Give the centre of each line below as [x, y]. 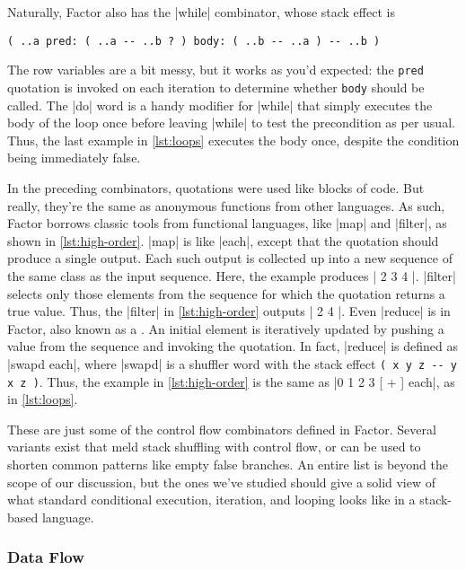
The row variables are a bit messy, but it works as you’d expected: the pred [215, 70]
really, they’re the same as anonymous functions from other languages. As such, [226, 205]
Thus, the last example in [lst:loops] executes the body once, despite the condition [233, 140]
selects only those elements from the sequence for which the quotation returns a [226, 293]
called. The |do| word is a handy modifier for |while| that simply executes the [220, 105]
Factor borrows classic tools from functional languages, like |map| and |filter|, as [227, 223]
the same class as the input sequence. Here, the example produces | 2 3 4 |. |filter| [232, 275]
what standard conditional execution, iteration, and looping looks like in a [211, 500]
